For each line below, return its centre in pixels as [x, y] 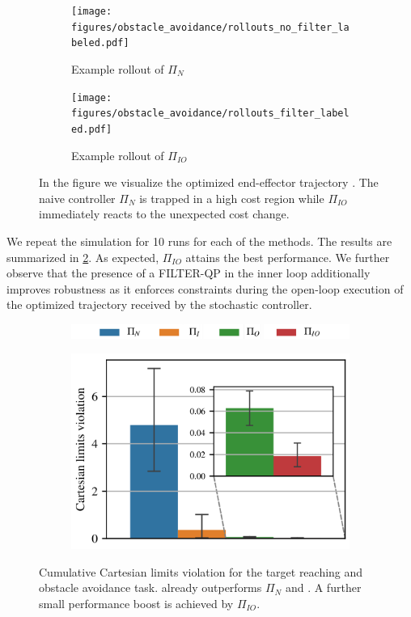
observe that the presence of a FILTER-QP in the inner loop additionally [189, 273]
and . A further [323, 587]
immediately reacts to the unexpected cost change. [164, 214]
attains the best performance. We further [288, 257]
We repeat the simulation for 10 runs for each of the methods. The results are [199, 241]
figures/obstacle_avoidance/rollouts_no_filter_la [210, 27]
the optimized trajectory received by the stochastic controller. [159, 304]
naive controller [77, 198]
